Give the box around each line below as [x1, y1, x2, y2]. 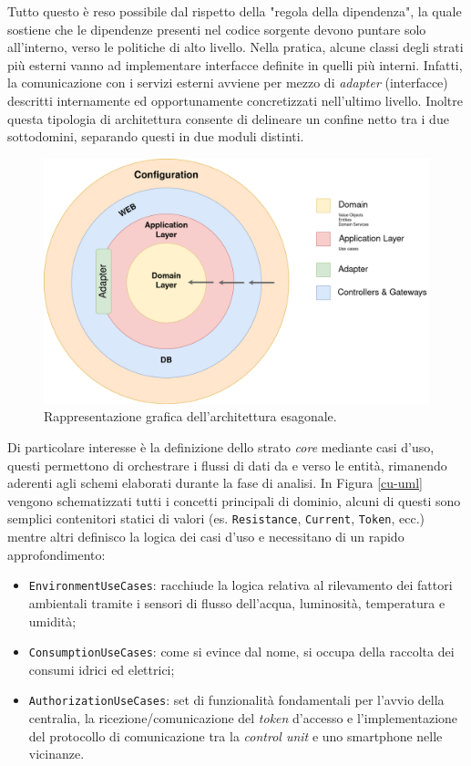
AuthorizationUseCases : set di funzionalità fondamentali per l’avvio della [28, 690, 445, 709]
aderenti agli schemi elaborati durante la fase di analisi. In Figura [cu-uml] [7, 473, 424, 492]
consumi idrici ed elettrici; [28, 659, 175, 678]
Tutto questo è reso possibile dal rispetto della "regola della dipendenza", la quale [7, 2, 462, 20]
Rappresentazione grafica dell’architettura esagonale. [44, 407, 337, 426]
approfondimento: [7, 544, 106, 564]
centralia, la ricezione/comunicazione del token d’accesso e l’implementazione [28, 709, 458, 728]
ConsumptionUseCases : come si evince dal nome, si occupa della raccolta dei [28, 642, 455, 661]
